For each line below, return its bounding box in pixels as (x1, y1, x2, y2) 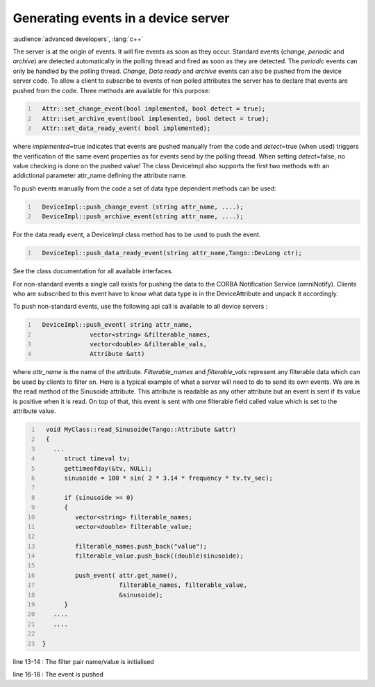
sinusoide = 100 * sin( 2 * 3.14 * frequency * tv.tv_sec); (63, 474, 274, 482)
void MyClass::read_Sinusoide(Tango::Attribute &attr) (45, 426, 237, 433)
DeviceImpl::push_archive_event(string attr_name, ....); (42, 213, 244, 220)
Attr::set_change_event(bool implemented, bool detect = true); (42, 105, 266, 113)
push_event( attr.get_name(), (75, 571, 178, 579)
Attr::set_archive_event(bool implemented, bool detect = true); (42, 115, 269, 122)
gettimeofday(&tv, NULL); (63, 464, 153, 472)
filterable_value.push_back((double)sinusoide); (75, 552, 244, 560)
